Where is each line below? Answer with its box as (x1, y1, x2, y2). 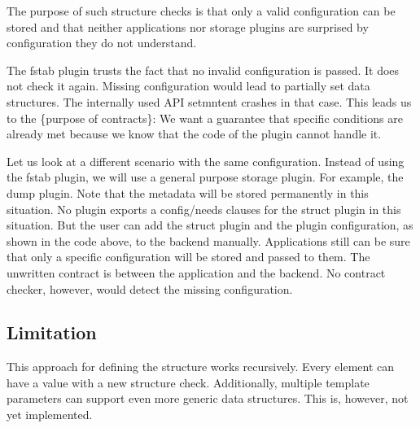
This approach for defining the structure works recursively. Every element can (7, 358, 395, 375)
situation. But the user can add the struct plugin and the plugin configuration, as (7, 216, 413, 234)
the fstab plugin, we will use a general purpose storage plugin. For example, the (7, 168, 404, 186)
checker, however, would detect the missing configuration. (7, 280, 293, 297)
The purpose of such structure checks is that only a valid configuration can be (7, 2, 396, 19)
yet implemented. (7, 406, 93, 423)
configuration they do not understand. (7, 34, 197, 51)
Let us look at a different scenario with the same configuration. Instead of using (7, 152, 405, 169)
